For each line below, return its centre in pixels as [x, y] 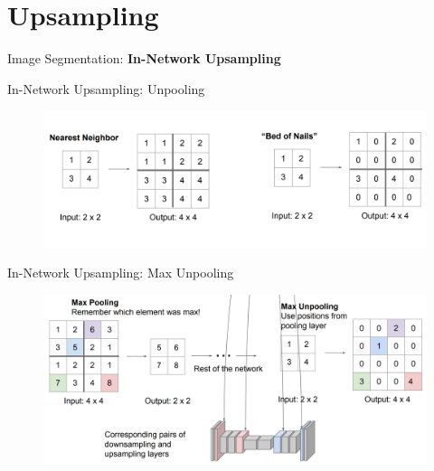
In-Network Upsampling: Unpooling [106, 88]
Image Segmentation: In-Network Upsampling [144, 58]
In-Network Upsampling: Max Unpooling [121, 273]
